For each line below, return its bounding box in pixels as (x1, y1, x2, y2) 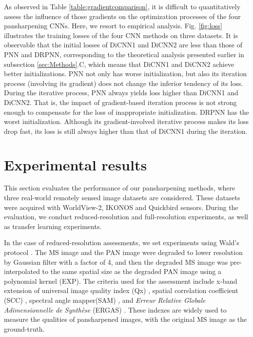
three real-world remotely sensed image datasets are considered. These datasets (4, 192, 240, 203)
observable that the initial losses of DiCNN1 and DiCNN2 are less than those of (4, 40, 243, 50)
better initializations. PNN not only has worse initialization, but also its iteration (4, 68, 247, 79)
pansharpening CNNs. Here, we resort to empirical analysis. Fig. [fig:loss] (4, 21, 222, 31)
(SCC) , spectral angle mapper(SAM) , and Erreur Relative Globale (4, 295, 206, 305)
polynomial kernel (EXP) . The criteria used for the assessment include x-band (4, 275, 237, 286)
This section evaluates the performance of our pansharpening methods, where (4, 183, 235, 193)
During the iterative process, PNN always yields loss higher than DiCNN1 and (4, 87, 238, 98)
